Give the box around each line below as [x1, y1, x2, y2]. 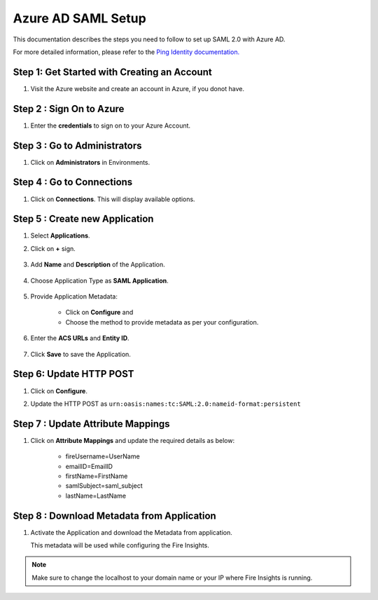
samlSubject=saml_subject [65, 482, 143, 490]
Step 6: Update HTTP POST [13, 368, 134, 380]
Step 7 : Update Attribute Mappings [13, 418, 171, 430]
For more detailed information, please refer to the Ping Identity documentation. [13, 48, 240, 56]
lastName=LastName [65, 491, 126, 500]
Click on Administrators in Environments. [30, 158, 150, 166]
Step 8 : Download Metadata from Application [13, 510, 216, 521]
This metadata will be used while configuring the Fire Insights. [30, 541, 210, 550]
